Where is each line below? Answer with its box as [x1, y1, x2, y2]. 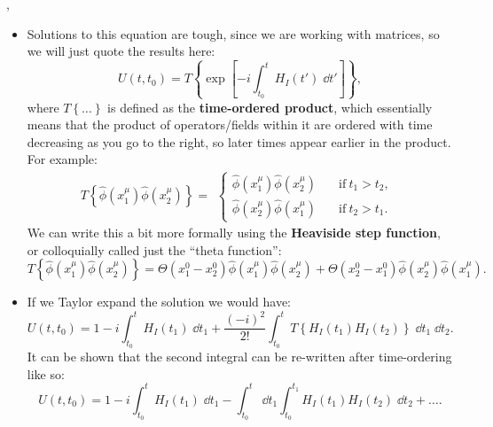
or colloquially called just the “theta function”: [27, 240, 282, 259]
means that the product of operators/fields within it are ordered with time [27, 115, 433, 134]
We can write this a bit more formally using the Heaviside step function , [27, 223, 441, 242]
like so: [27, 364, 65, 383]
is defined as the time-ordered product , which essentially [107, 97, 433, 116]
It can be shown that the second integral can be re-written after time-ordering [27, 347, 452, 366]
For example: [27, 150, 98, 168]
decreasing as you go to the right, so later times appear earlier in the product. [27, 132, 451, 151]
